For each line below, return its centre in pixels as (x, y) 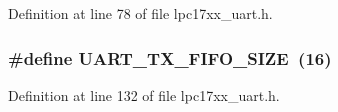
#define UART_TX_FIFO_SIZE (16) (170, 57)
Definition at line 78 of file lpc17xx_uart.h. (140, 13)
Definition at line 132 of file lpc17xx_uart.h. (144, 94)
